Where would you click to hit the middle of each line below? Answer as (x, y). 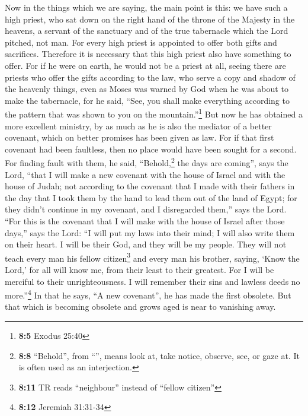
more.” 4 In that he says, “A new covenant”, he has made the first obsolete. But (148, 294)
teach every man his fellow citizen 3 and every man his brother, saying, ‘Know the (152, 257)
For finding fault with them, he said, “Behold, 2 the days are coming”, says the (147, 162)
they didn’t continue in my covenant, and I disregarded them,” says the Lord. (146, 209)
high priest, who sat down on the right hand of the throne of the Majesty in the (150, 19)
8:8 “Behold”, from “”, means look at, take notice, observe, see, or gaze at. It (159, 355)
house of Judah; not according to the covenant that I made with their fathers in (150, 186)
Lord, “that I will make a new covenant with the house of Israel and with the (145, 174)
